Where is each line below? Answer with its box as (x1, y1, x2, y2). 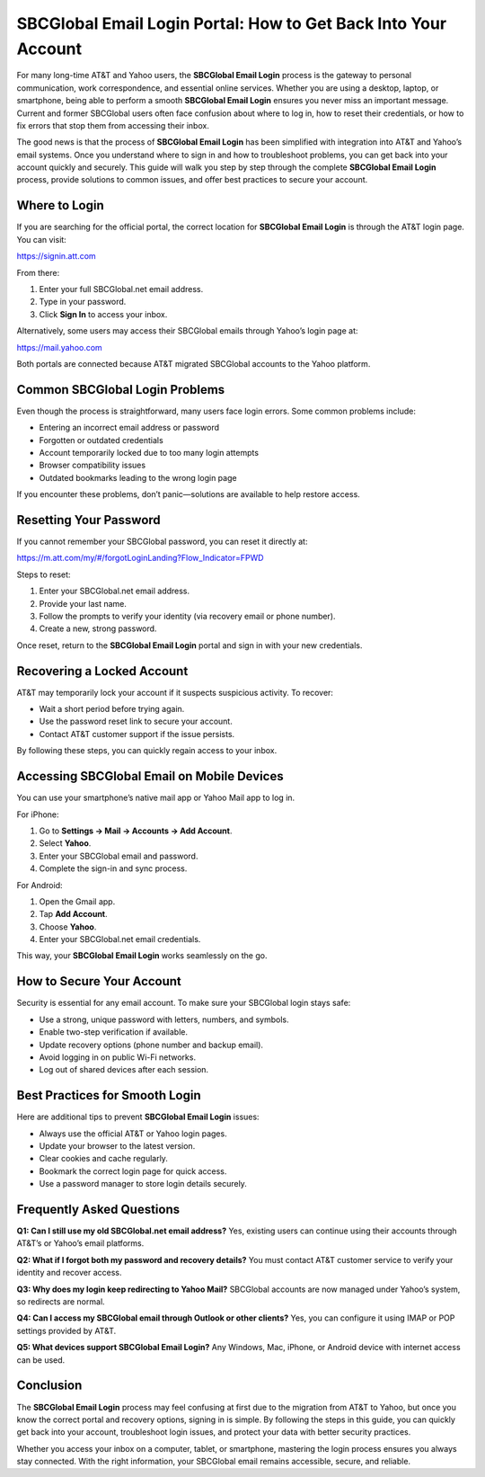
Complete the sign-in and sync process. (39, 863, 188, 874)
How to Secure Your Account (16, 974, 181, 989)
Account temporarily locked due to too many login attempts (39, 447, 260, 458)
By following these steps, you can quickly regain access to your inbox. (16, 745, 278, 756)
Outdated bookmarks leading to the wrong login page (39, 472, 237, 483)
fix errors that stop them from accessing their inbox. (16, 120, 210, 130)
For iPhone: (16, 809, 59, 820)
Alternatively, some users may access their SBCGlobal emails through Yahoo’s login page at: (16, 325, 358, 336)
